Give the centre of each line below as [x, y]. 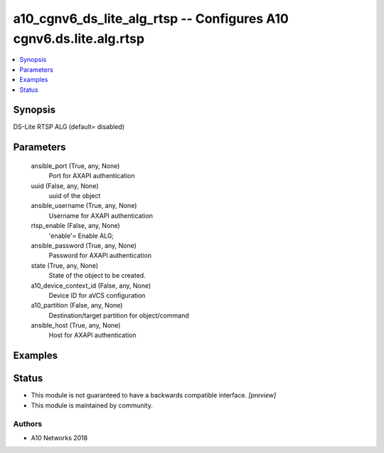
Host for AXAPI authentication [92, 335]
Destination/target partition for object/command [119, 315]
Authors [28, 424]
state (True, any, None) [65, 265]
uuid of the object [75, 196]
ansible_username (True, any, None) [84, 206]
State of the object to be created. [97, 276]
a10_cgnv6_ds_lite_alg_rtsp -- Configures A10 [151, 19]
